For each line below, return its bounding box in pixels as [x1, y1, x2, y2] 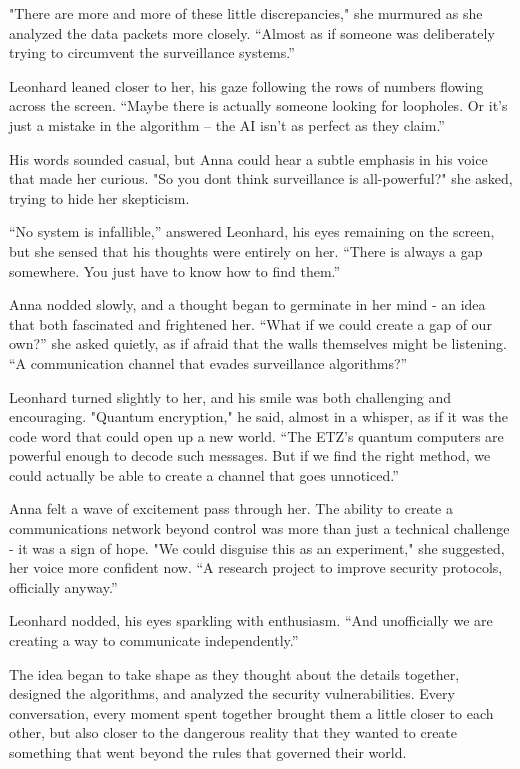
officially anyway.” [9, 576, 118, 597]
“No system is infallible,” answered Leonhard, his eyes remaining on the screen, [9, 221, 495, 242]
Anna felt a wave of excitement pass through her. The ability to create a [9, 498, 453, 519]
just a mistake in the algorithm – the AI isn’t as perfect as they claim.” [9, 114, 445, 135]
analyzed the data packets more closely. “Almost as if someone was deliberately [9, 22, 495, 43]
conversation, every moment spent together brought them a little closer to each [9, 702, 494, 723]
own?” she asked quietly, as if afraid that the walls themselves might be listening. [9, 333, 507, 354]
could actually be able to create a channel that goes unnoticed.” [9, 464, 399, 485]
